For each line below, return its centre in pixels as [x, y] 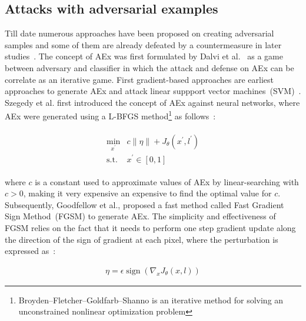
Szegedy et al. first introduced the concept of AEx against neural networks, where [152, 102]
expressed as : [30, 251]
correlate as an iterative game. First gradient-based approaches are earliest [139, 79]
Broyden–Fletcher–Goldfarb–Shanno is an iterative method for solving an [151, 300]
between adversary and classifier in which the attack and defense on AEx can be [149, 67]
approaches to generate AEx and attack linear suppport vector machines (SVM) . [153, 91]
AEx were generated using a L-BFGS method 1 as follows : [110, 115]
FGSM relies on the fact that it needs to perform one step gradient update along [150, 227]
